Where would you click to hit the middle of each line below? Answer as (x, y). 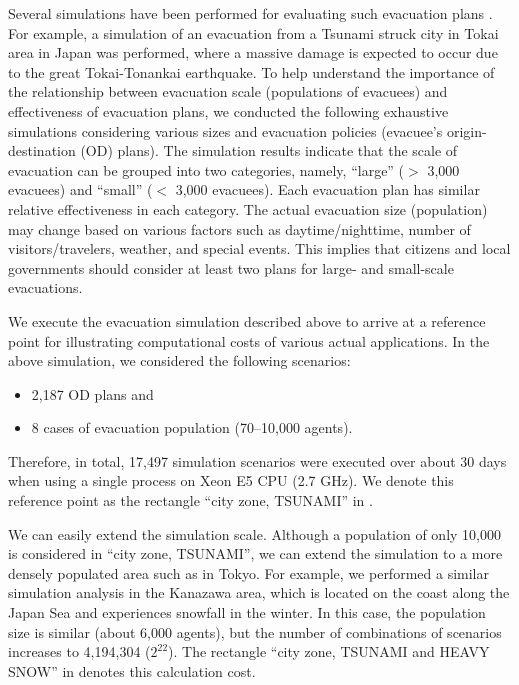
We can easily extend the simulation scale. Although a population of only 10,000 (254, 533)
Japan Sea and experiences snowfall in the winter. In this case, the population (247, 612)
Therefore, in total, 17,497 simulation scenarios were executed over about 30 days (257, 460)
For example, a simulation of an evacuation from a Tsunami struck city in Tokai (253, 32)
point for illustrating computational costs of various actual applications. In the (249, 340)
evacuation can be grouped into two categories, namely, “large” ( (206, 169)
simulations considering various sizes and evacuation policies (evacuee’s (225, 130)
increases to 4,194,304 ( (79, 651)
